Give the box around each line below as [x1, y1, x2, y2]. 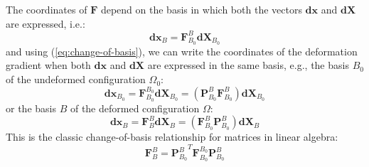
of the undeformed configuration [6, 72, 146, 87]
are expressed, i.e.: [6, 16, 85, 31]
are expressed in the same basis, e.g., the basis [147, 58, 349, 72]
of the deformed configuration [70, 100, 200, 115]
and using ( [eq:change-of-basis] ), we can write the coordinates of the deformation [6, 43, 358, 58]
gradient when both [6, 58, 91, 72]
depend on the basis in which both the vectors [100, 2, 302, 16]
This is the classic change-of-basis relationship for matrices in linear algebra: [6, 129, 338, 144]
